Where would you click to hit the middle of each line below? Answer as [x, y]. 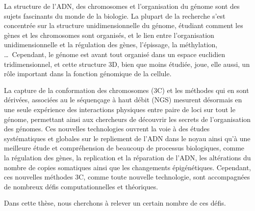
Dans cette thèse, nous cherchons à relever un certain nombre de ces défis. [115, 203]
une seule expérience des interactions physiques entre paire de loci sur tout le [120, 109]
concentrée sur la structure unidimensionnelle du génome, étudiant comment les [124, 25]
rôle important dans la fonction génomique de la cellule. [88, 74]
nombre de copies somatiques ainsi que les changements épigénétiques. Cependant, [127, 167]
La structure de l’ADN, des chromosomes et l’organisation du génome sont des [122, 6]
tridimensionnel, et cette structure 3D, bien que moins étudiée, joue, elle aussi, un [127, 64]
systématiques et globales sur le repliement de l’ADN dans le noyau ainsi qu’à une [127, 138]
